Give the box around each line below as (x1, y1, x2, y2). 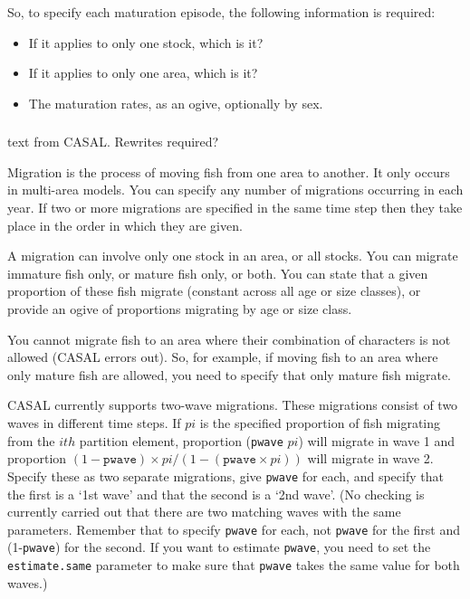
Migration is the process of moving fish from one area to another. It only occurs (7, 162, 450, 181)
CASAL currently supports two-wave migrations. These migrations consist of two (7, 395, 458, 414)
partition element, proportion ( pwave (79, 431, 283, 450)
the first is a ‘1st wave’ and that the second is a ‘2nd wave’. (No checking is (7, 484, 425, 503)
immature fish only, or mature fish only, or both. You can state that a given (7, 263, 428, 282)
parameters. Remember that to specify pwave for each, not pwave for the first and (7, 519, 461, 538)
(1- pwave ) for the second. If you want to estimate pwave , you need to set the (7, 537, 431, 556)
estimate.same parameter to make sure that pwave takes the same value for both (7, 556, 460, 575)
